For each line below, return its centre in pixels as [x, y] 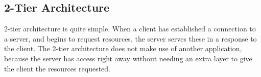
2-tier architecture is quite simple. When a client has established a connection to [130, 29]
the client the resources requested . [57, 68]
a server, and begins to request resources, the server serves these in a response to [130, 38]
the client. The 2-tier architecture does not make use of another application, [123, 48]
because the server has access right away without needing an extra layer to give [128, 58]
